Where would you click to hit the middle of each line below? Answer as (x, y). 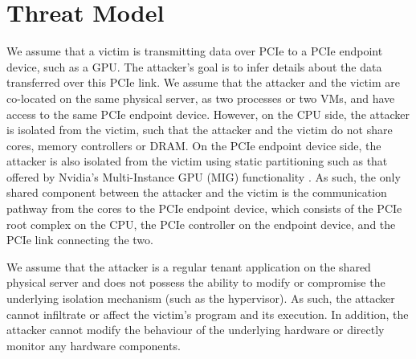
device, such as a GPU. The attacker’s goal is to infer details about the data (194, 66)
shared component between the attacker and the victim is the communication (197, 192)
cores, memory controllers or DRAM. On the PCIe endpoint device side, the (194, 145)
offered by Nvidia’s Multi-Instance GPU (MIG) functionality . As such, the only (204, 176)
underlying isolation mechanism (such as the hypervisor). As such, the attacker (201, 298)
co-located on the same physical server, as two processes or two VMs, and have (201, 98)
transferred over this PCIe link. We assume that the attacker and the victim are (203, 82)
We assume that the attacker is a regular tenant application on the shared (189, 266)
